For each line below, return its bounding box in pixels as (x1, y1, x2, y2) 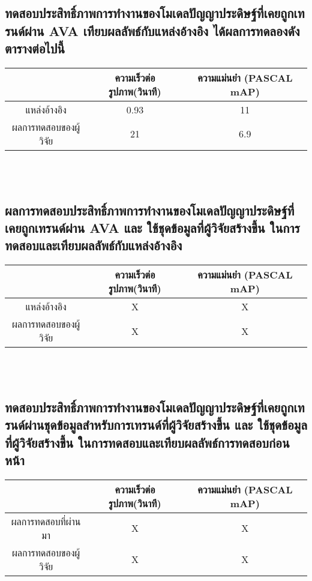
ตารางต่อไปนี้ (5, 39, 65, 58)
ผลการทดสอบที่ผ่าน (11, 514, 81, 528)
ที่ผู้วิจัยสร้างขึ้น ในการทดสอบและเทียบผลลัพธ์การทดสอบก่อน (5, 433, 290, 451)
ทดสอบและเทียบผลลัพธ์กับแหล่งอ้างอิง (5, 236, 182, 254)
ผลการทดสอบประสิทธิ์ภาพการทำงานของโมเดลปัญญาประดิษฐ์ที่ (5, 200, 295, 219)
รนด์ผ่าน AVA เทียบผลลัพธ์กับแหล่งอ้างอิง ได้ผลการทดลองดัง (5, 21, 300, 40)
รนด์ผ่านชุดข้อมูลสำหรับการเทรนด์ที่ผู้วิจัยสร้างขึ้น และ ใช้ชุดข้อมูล (5, 415, 307, 434)
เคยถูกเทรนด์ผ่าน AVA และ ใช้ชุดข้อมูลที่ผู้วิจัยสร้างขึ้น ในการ (5, 218, 300, 236)
